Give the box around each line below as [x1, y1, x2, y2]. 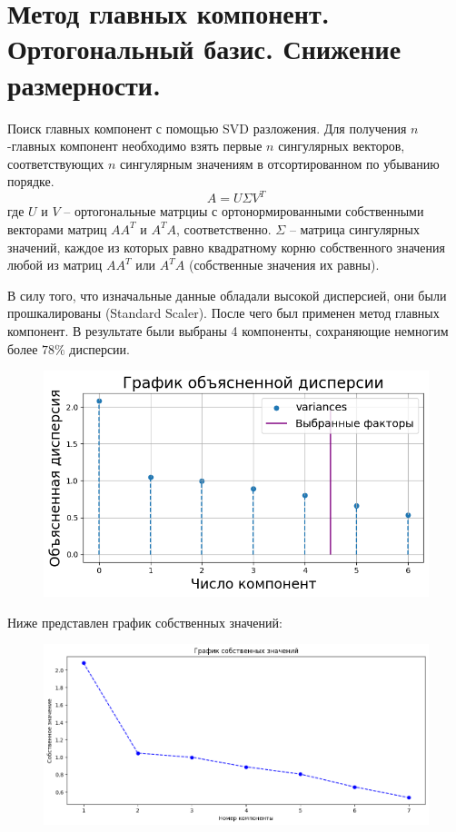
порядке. [7, 172, 55, 191]
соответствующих [7, 154, 104, 173]
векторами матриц [7, 219, 107, 238]
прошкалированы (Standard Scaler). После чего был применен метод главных [7, 303, 440, 322]
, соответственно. [175, 219, 272, 238]
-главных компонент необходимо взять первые [7, 136, 263, 155]
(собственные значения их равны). [188, 255, 380, 274]
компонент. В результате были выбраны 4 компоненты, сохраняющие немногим [7, 321, 449, 340]
